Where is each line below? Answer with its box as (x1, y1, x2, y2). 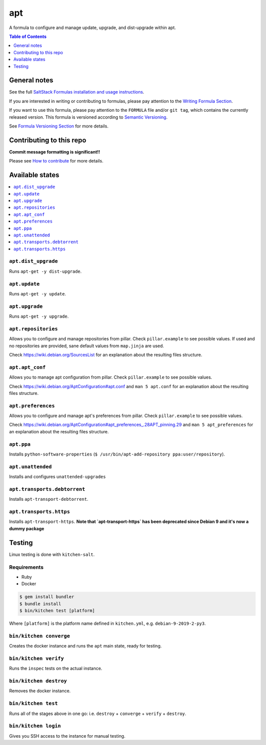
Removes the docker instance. (9, 688, 71, 694)
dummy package (9, 525, 44, 531)
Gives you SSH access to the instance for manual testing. (9, 733, 126, 739)
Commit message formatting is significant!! (9, 149, 100, 155)
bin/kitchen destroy (9, 678, 67, 684)
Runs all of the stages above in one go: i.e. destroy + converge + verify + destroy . (9, 711, 187, 716)
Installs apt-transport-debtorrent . (9, 496, 89, 502)
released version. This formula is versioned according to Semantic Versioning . (9, 114, 167, 120)
